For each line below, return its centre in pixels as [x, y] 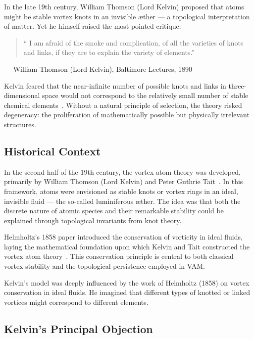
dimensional [22, 95]
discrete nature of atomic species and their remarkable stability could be [114, 211]
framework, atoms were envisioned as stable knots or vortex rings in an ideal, [121, 191]
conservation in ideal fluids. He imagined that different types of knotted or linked [127, 292]
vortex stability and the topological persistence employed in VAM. [104, 266]
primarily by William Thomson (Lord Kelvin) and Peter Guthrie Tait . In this [124, 181]
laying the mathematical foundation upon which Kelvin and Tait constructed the [127, 246]
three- [237, 85]
